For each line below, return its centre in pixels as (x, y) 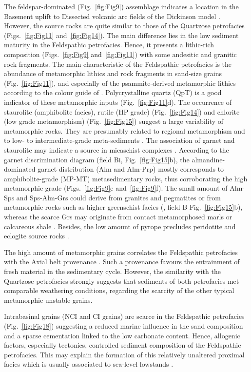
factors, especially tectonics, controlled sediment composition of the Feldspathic (123, 345)
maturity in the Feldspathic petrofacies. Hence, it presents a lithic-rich (109, 45)
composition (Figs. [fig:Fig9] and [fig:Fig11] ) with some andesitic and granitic (120, 54)
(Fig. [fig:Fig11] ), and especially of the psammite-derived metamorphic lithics (120, 83)
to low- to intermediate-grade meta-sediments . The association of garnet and (119, 140)
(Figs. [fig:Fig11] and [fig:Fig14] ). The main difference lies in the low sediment (121, 35)
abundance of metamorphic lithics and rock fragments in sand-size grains (113, 73)
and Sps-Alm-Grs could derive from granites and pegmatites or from (118, 197)
